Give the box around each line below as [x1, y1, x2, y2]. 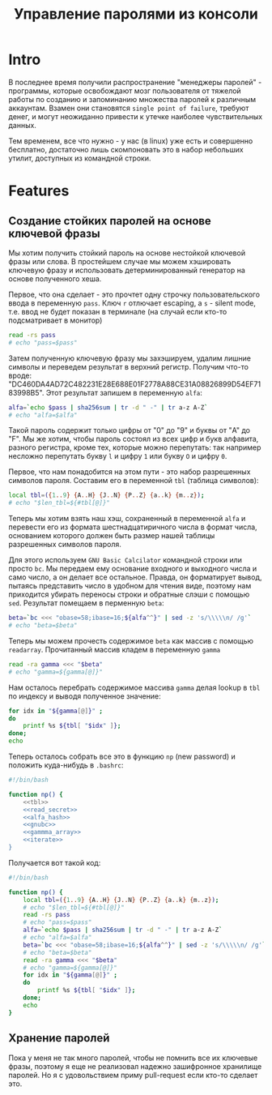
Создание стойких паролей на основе [8, 214, 212, 228]
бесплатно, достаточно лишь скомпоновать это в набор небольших [8, 144, 244, 154]
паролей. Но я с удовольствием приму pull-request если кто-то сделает [8, 1070, 258, 1080]
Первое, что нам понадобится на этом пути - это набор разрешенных [8, 467, 251, 477]
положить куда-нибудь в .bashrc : [8, 760, 124, 770]
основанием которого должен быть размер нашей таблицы [8, 531, 215, 541]
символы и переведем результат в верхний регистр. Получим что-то [8, 361, 249, 371]
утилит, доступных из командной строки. [8, 153, 151, 163]
